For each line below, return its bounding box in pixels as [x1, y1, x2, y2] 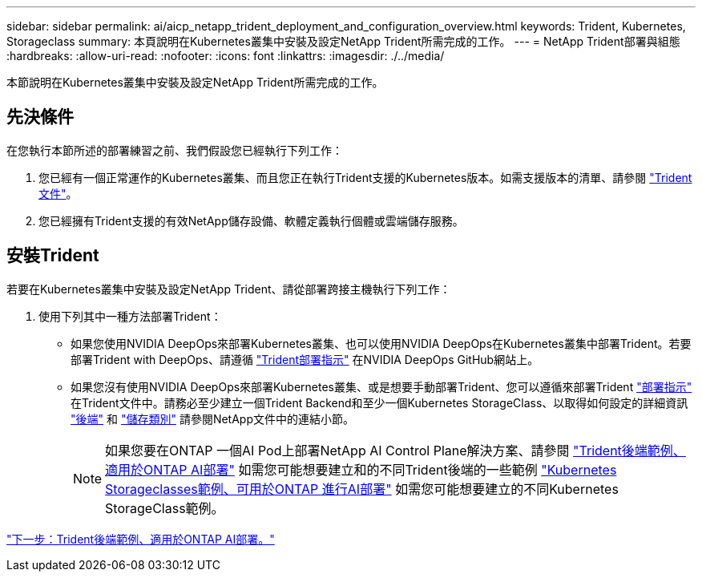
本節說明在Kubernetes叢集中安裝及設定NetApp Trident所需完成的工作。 [6, 75, 384, 89]
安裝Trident [6, 245, 99, 266]
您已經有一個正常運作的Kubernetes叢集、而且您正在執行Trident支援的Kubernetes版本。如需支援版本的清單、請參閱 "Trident [38, 170, 692, 184]
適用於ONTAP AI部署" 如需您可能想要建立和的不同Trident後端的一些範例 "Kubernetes [105, 461, 617, 478]
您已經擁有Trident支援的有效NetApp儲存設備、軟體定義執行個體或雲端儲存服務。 [38, 213, 464, 228]
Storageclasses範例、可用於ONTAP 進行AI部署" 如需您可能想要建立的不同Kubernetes [105, 480, 619, 497]
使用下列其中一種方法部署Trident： [38, 309, 222, 323]
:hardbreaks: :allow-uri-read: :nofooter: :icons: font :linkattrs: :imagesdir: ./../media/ [6, 49, 445, 63]
